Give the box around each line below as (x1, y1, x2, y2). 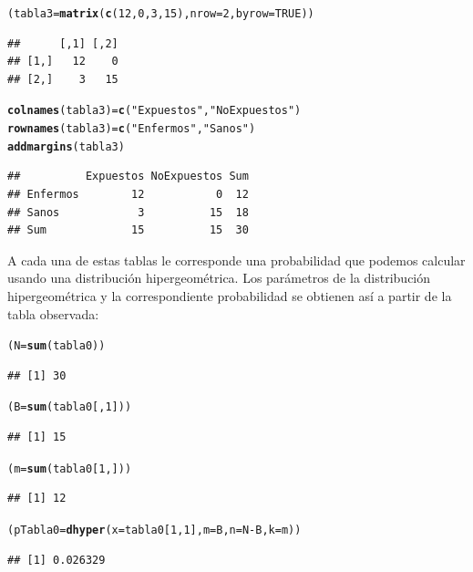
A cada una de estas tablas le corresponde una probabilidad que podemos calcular (7, 250, 466, 269)
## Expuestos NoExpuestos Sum (7, 170, 249, 183)
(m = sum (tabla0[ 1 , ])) (7, 462, 132, 475)
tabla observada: (7, 304, 99, 323)
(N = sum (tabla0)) (7, 339, 106, 353)
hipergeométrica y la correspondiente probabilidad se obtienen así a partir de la (7, 286, 452, 305)
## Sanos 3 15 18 (7, 205, 249, 219)
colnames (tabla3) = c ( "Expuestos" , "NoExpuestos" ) (7, 104, 302, 118)
